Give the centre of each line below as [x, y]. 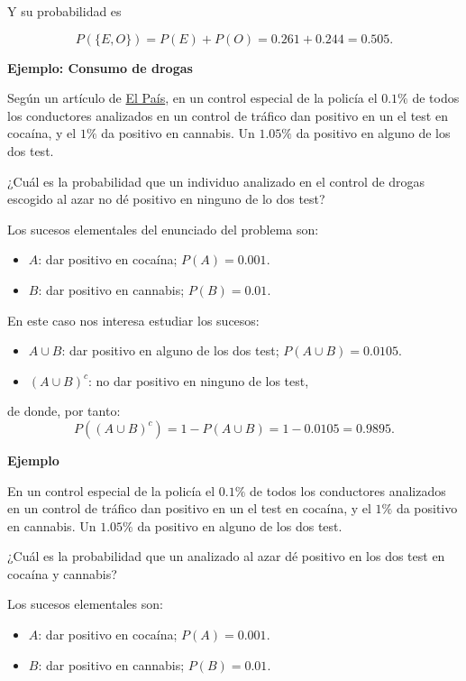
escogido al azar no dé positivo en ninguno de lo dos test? [166, 199]
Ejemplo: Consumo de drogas [100, 67]
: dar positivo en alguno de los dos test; [170, 350]
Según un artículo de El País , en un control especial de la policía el [192, 98]
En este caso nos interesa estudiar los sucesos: [133, 320]
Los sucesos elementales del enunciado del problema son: [163, 229]
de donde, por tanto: [64, 411]
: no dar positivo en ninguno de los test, [199, 380]
